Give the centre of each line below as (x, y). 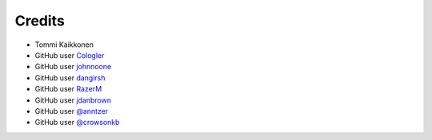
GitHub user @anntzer (72, 111)
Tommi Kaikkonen (64, 45)
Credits (40, 21)
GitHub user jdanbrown (73, 100)
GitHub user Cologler (70, 55)
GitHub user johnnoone (73, 67)
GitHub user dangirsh (70, 78)
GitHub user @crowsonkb (77, 122)
